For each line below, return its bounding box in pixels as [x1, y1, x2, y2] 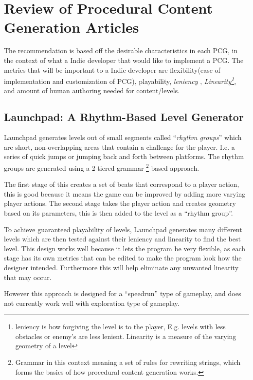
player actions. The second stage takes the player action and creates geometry [4, 198, 236, 208]
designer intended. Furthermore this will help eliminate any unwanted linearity [4, 262, 239, 272]
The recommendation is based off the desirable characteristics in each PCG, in [4, 45, 238, 56]
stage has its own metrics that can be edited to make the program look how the [4, 253, 242, 263]
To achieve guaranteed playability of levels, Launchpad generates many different [4, 224, 242, 234]
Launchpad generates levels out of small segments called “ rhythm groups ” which [4, 132, 242, 142]
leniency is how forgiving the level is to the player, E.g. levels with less [15, 321, 226, 332]
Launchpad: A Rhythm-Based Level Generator [4, 109, 244, 124]
